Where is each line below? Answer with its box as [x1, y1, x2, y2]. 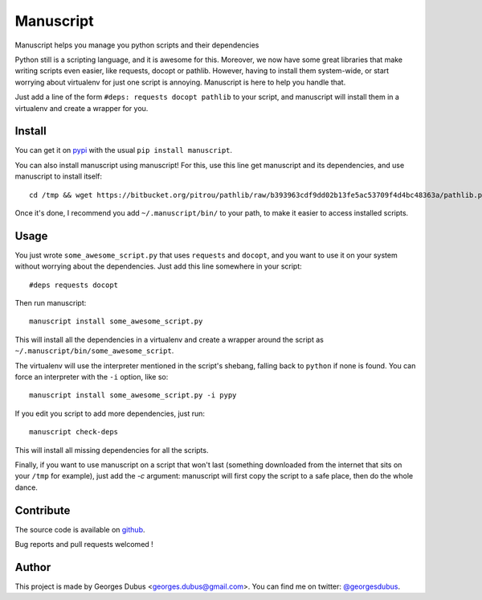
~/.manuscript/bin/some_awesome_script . [14, 346, 174, 355]
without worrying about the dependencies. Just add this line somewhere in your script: [14, 261, 303, 271]
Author [14, 560, 51, 574]
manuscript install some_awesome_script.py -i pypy [29, 391, 237, 400]
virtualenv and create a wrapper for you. [14, 103, 149, 113]
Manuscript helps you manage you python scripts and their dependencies [14, 40, 259, 50]
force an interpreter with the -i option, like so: [14, 372, 169, 381]
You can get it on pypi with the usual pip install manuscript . [14, 146, 233, 155]
